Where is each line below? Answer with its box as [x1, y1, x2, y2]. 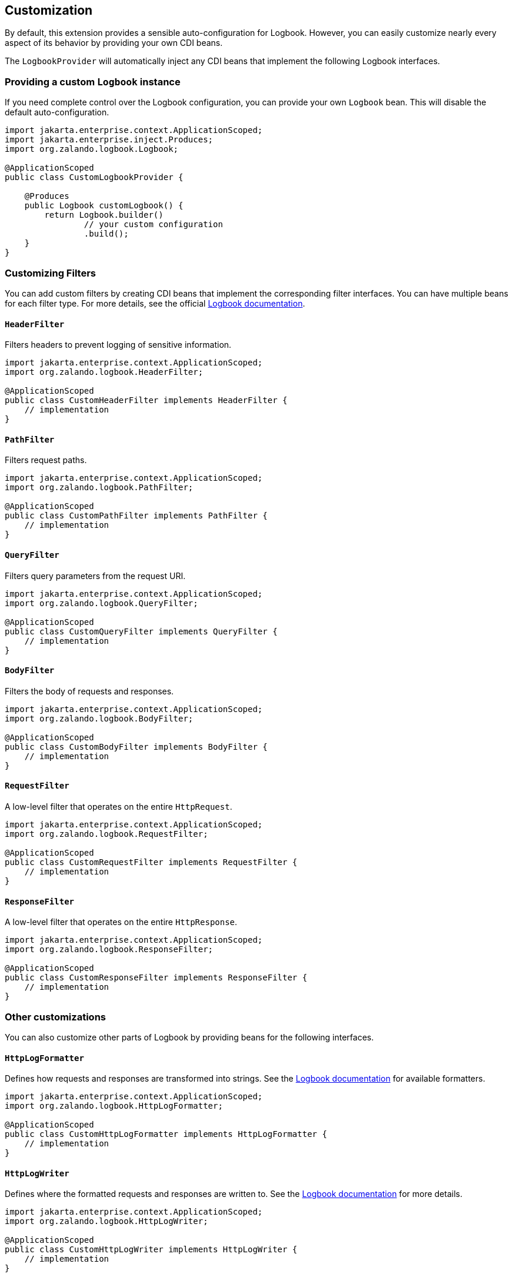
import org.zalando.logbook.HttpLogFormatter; [5, 1101, 223, 1111]
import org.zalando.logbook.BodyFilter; [5, 713, 194, 723]
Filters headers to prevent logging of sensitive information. [5, 340, 232, 350]
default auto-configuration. [5, 107, 109, 118]
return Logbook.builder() [44, 210, 164, 220]
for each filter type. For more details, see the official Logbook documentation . [5, 298, 305, 308]
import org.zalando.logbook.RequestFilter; [5, 829, 208, 839]
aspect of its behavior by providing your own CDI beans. [5, 38, 223, 48]
